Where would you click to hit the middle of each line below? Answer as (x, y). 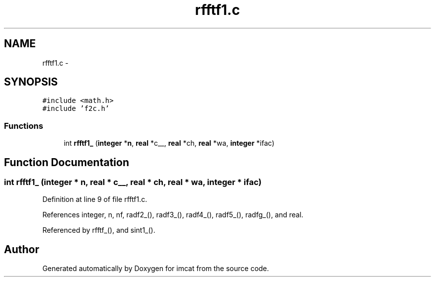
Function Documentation (67, 162)
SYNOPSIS (31, 82)
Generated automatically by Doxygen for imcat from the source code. (156, 269)
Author (22, 249)
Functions (24, 126)
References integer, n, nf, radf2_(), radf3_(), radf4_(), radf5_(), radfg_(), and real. (173, 215)
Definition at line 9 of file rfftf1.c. (95, 199)
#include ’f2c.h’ (76, 109)
